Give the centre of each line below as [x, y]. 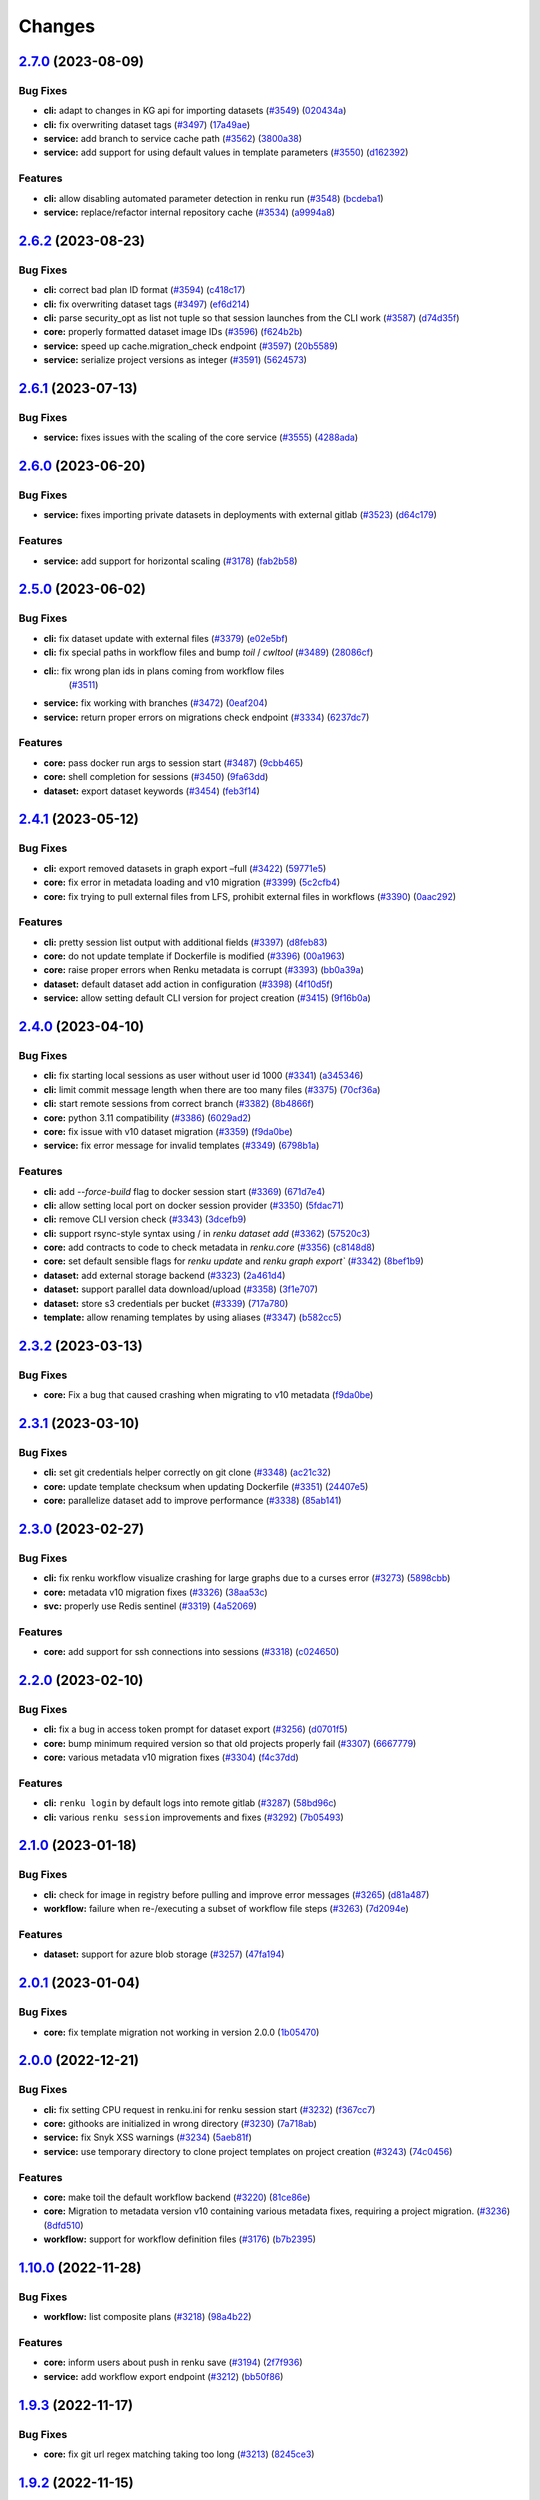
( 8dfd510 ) [63, 2225]
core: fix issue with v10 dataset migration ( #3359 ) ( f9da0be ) [168, 1131]
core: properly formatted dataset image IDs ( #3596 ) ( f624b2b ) [173, 332]
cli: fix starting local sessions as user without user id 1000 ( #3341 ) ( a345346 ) [203, 1076]
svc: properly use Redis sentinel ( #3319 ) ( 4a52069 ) [150, 1606]
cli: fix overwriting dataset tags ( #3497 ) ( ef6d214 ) [146, 304]
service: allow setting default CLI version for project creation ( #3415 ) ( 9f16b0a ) [207, 998]
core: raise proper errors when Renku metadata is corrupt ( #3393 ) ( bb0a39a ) [203, 970]
